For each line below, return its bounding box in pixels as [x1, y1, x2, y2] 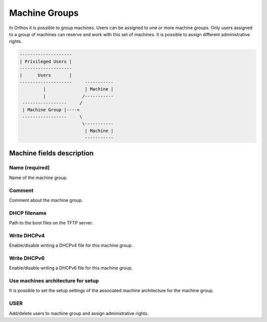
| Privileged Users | [19, 58, 72, 64]
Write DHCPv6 [9, 255, 45, 262]
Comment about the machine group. [9, 197, 83, 203]
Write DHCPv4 [9, 232, 45, 239]
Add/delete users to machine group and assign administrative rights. [9, 310, 149, 316]
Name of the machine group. [9, 175, 68, 181]
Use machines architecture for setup [9, 277, 99, 284]
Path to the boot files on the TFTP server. [9, 220, 93, 226]
